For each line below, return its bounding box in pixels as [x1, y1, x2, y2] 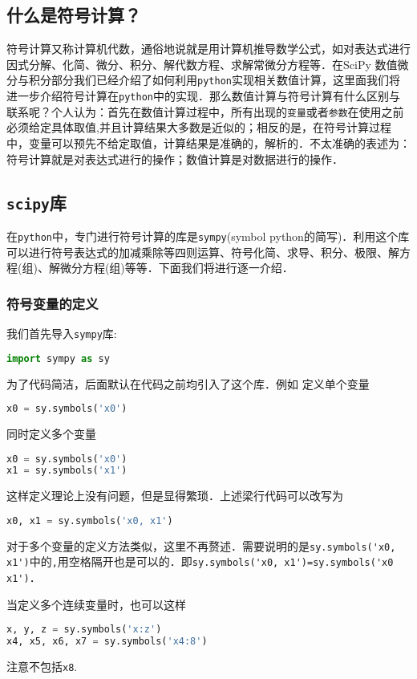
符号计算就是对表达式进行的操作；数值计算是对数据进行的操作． [6, 150, 343, 167]
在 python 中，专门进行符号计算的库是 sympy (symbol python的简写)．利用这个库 [6, 227, 410, 244]
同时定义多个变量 [6, 425, 96, 441]
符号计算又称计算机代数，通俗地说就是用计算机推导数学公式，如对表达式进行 [6, 40, 411, 57]
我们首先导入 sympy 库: [6, 324, 117, 341]
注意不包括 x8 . [6, 658, 78, 675]
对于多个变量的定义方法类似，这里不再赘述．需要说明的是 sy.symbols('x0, [6, 537, 396, 554]
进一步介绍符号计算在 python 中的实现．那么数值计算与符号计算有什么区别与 [6, 87, 400, 104]
